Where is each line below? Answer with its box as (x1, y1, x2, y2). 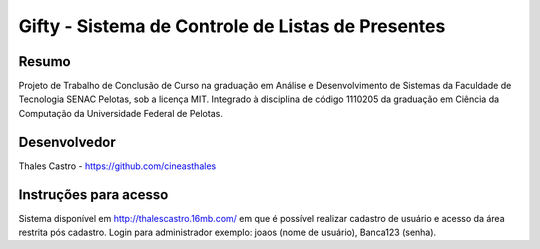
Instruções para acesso (18, 186, 169, 203)
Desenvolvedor (18, 133, 117, 150)
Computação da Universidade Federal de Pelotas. (18, 107, 224, 119)
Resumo (18, 53, 71, 70)
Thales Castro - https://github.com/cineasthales (18, 160, 217, 172)
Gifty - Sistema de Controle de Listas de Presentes (18, 15, 446, 37)
